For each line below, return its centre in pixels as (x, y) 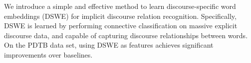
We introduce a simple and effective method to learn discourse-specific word (120, 6)
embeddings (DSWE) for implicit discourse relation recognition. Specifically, (120, 16)
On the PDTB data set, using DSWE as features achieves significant (109, 45)
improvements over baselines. (48, 54)
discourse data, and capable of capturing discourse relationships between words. (126, 35)
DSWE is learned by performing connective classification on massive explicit (121, 26)
